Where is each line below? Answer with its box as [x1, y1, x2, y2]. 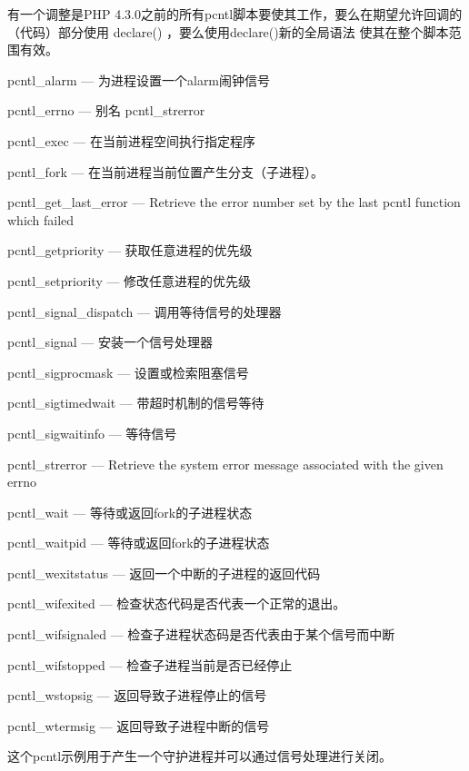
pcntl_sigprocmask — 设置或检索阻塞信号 [7, 362, 249, 381]
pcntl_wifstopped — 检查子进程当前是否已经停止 [7, 655, 293, 674]
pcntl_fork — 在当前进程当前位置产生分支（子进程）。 [7, 162, 324, 181]
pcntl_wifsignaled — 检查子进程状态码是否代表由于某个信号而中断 [7, 625, 395, 644]
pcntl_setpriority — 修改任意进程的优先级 [7, 271, 252, 290]
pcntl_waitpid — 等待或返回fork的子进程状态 [7, 533, 270, 552]
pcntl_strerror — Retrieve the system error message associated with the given [7, 454, 444, 473]
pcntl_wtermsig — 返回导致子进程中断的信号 [7, 716, 270, 735]
